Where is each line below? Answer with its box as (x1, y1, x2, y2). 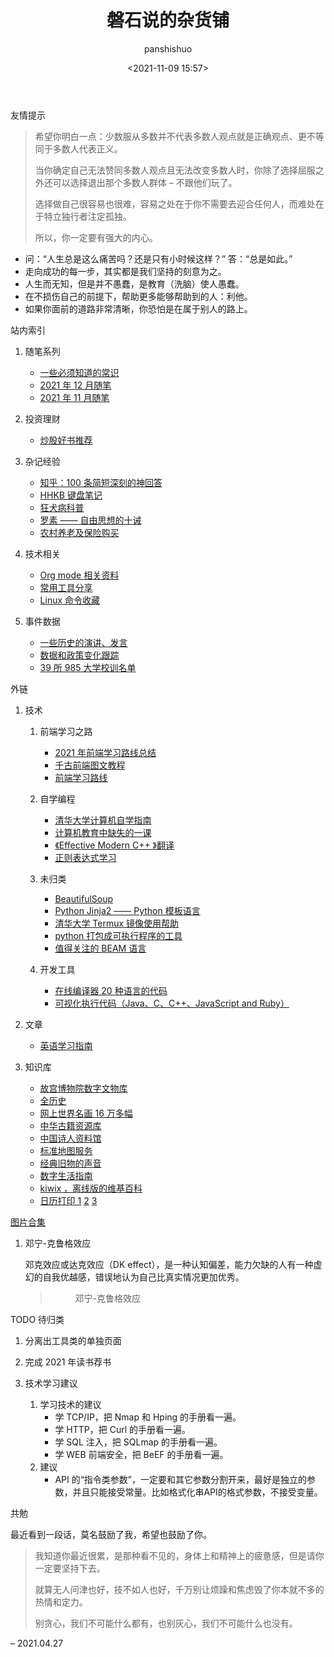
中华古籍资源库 (39, 1119, 102, 1131)
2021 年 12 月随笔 (39, 379, 112, 391)
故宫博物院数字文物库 (39, 1082, 128, 1094)
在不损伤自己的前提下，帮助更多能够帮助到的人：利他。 (24, 290, 253, 302)
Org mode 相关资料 (39, 569, 120, 581)
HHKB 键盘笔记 (39, 489, 103, 501)
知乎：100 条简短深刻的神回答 (39, 476, 163, 488)
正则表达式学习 (54, 851, 117, 863)
